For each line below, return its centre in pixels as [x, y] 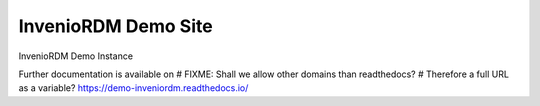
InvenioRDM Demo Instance [76, 56]
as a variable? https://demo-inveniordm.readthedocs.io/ [133, 88]
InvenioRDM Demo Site [116, 26]
